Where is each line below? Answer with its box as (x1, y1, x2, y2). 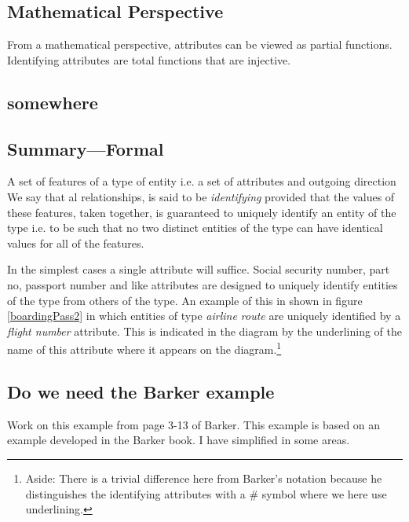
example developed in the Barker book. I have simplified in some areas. (7, 432, 350, 448)
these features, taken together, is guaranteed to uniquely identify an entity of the (7, 204, 396, 220)
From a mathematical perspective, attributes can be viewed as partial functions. (7, 36, 393, 53)
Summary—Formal (7, 136, 164, 160)
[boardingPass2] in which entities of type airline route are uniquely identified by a (7, 307, 401, 324)
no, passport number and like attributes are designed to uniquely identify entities (7, 276, 398, 292)
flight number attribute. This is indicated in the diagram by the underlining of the (7, 322, 402, 339)
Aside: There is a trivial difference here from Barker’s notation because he (25, 469, 382, 486)
